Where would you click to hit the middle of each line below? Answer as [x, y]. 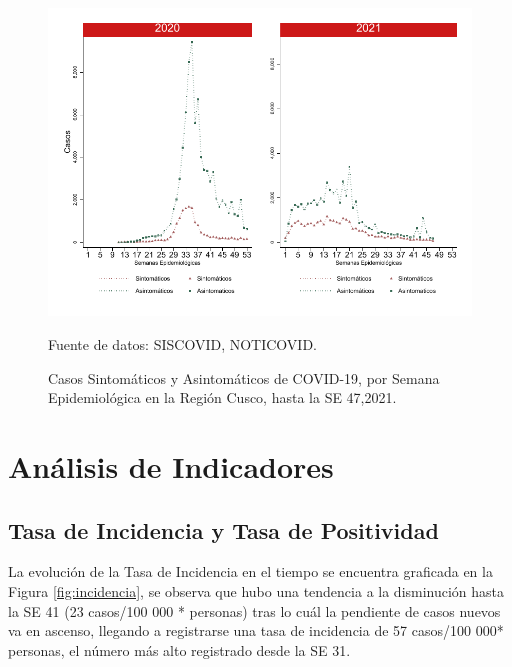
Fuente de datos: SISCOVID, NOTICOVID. [182, 343]
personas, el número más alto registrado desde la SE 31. [179, 649]
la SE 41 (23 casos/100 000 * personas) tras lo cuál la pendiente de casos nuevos [254, 610]
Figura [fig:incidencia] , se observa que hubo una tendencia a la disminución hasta [256, 590]
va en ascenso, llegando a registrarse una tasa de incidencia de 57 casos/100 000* [256, 630]
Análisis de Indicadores [171, 465]
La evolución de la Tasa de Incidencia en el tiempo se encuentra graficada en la [250, 571]
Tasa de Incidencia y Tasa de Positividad [223, 529]
